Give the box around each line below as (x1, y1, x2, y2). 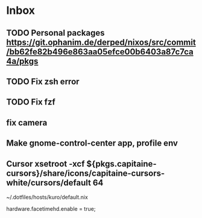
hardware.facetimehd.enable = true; (6, 205, 96, 212)
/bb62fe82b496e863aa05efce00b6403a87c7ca (6, 46, 194, 57)
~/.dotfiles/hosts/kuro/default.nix (6, 193, 89, 200)
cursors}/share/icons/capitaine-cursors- (6, 168, 165, 178)
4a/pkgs (6, 56, 39, 66)
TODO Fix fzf (6, 97, 55, 107)
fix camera (6, 117, 48, 127)
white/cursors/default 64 (6, 178, 104, 188)
